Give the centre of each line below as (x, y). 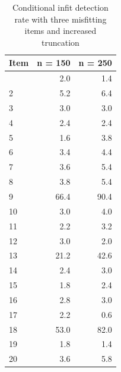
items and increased (60, 31)
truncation (60, 42)
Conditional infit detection (60, 7)
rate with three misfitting (60, 19)
